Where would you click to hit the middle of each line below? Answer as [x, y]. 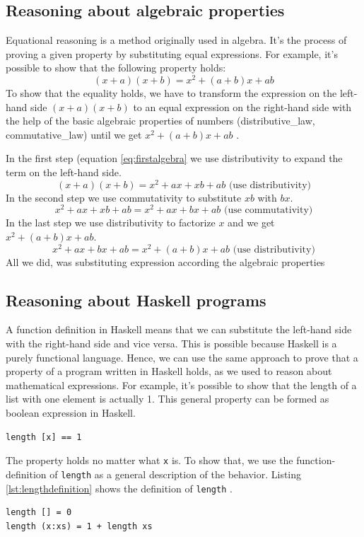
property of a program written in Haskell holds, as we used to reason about [169, 371]
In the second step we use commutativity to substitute [124, 197]
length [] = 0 [39, 513]
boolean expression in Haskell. [71, 412]
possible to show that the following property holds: [116, 68]
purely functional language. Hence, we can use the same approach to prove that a [182, 357]
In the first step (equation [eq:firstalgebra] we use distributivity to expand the [174, 158]
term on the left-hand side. [64, 172]
